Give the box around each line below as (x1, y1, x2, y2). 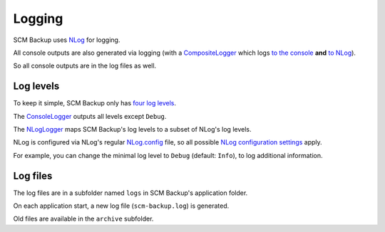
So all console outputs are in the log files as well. (13, 61, 157, 70)
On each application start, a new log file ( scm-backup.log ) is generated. (13, 201, 230, 210)
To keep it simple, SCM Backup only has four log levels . (13, 99, 177, 107)
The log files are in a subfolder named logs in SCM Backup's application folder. (13, 189, 248, 197)
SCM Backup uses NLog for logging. (13, 36, 120, 44)
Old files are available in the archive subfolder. (13, 214, 154, 223)
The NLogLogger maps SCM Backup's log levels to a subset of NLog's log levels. (13, 125, 252, 134)
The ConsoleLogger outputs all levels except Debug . (13, 112, 167, 120)
